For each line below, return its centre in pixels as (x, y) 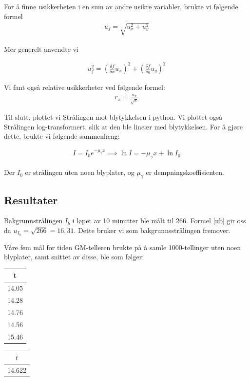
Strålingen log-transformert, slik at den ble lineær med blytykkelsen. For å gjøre (123, 126)
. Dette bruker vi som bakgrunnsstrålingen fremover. (152, 230)
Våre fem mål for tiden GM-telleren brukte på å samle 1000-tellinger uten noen (123, 247)
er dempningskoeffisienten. (185, 172)
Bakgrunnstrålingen (33, 221)
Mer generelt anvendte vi (41, 49)
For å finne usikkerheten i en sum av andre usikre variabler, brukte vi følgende (121, 6)
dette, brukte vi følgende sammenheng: (62, 136)
